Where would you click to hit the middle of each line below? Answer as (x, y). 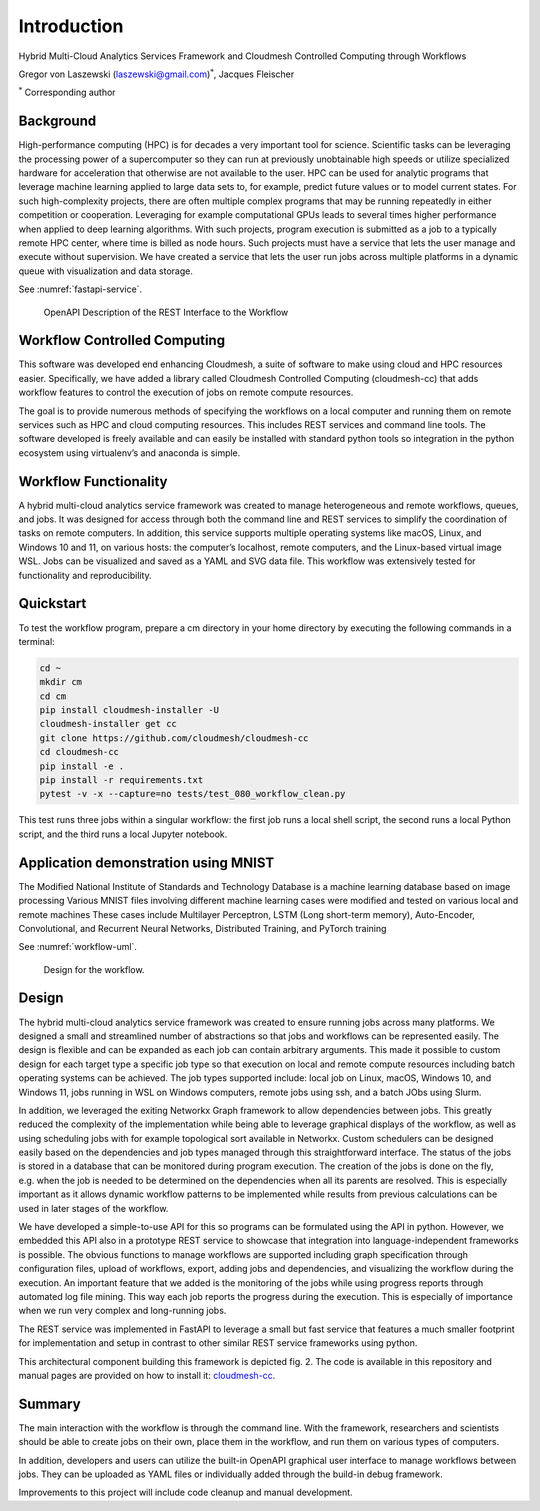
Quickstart (52, 603)
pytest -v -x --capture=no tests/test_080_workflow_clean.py (192, 794)
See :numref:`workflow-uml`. (77, 947)
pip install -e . (82, 766)
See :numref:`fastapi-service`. (80, 289)
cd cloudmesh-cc (79, 752)
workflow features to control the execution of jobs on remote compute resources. (186, 392)
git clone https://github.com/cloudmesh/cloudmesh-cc (174, 738)
